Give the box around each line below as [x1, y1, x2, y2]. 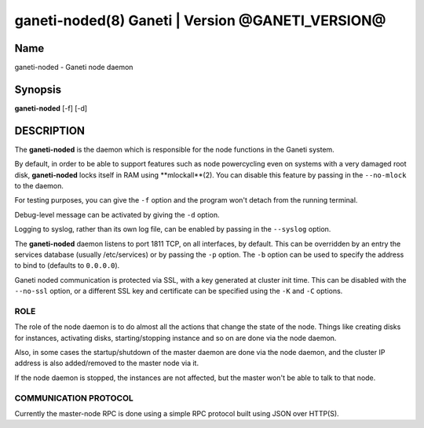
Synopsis [14, 82, 62, 96]
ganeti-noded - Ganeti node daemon [14, 63, 133, 72]
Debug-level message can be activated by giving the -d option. [14, 210, 220, 219]
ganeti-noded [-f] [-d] [14, 103, 88, 113]
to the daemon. [14, 181, 64, 191]
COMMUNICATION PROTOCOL [14, 393, 133, 404]
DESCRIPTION [14, 124, 86, 137]
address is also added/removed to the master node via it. [14, 358, 199, 368]
